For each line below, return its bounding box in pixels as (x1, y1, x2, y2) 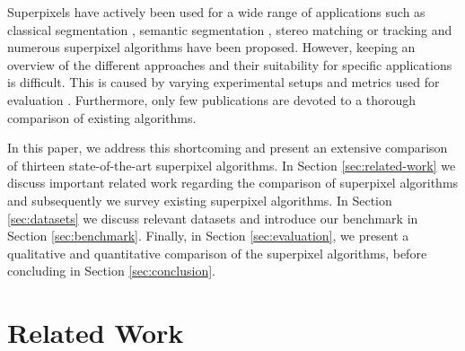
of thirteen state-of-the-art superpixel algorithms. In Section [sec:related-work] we (7, 155, 456, 174)
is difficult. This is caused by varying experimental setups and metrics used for (7, 73, 440, 92)
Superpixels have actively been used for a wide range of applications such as (7, 3, 426, 21)
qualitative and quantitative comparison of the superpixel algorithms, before (7, 243, 427, 262)
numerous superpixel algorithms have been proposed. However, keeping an (7, 38, 416, 57)
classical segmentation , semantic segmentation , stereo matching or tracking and (7, 20, 452, 39)
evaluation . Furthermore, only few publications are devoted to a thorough (7, 90, 417, 109)
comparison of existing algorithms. (7, 108, 197, 127)
